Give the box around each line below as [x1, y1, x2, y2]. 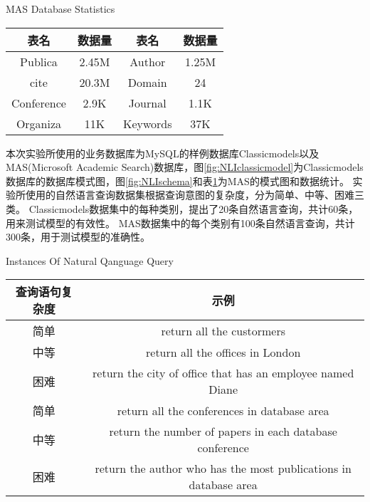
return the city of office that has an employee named [92, 365, 354, 382]
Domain [127, 73, 167, 90]
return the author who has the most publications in [95, 460, 351, 477]
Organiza [16, 115, 62, 132]
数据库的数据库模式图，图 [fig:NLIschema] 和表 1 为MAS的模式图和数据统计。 [6, 173, 349, 188]
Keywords [122, 115, 172, 132]
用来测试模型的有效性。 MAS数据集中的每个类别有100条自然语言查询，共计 [6, 215, 355, 230]
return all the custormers [161, 322, 285, 339]
